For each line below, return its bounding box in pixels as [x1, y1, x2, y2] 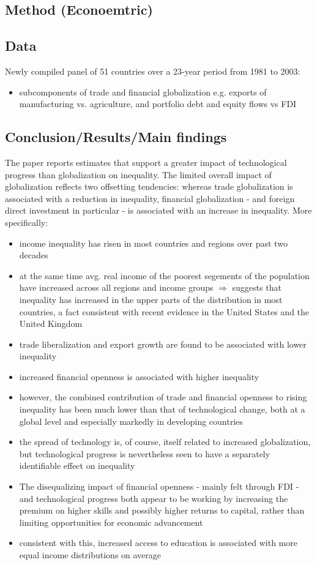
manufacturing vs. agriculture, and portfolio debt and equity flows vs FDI [19, 97, 297, 110]
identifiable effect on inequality [19, 459, 135, 472]
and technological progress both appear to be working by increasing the [19, 492, 288, 504]
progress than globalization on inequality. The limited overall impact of [5, 168, 272, 181]
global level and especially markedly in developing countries [19, 414, 243, 427]
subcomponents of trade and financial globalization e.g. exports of [19, 85, 267, 98]
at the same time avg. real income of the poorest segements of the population [19, 269, 310, 282]
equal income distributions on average [19, 548, 162, 561]
